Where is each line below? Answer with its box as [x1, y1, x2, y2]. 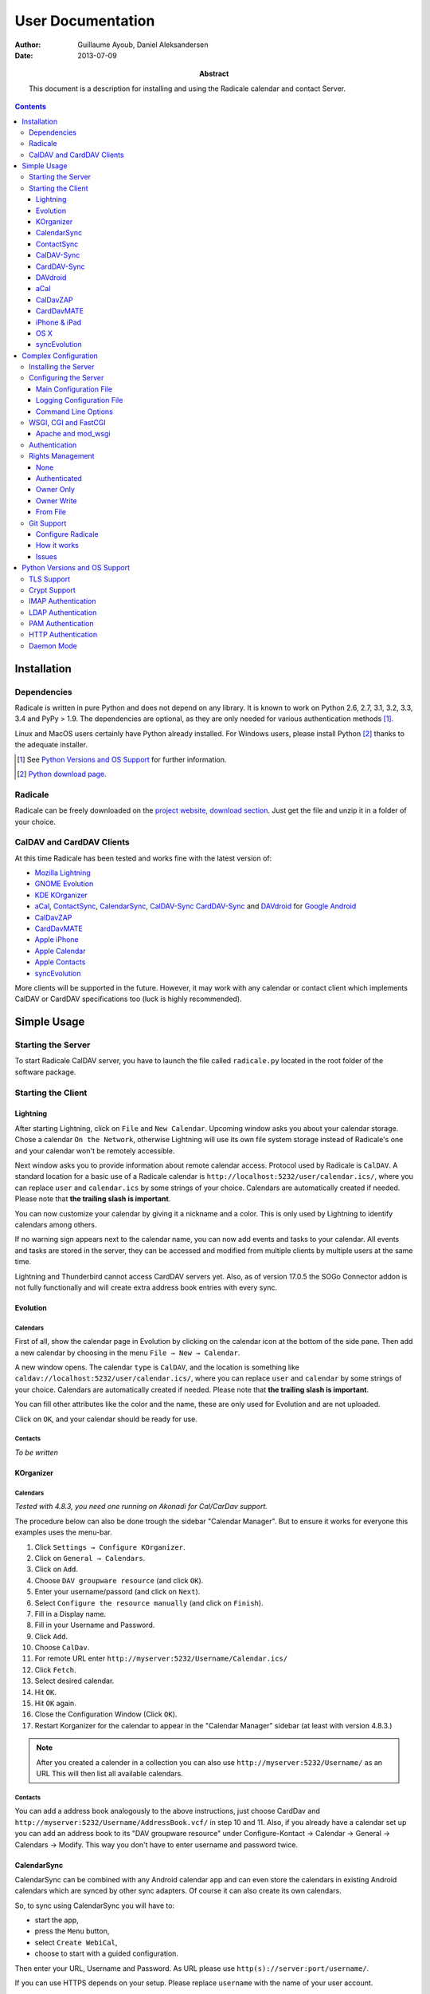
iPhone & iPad [36, 317, 82, 327]
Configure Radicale [36, 529, 99, 538]
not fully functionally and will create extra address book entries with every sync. [14, 1283, 278, 1292]
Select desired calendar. [34, 1676, 115, 1686]
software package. [14, 1067, 76, 1077]
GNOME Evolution [34, 879, 94, 889]
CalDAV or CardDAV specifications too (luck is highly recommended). [14, 994, 242, 1004]
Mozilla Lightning [34, 868, 91, 877]
